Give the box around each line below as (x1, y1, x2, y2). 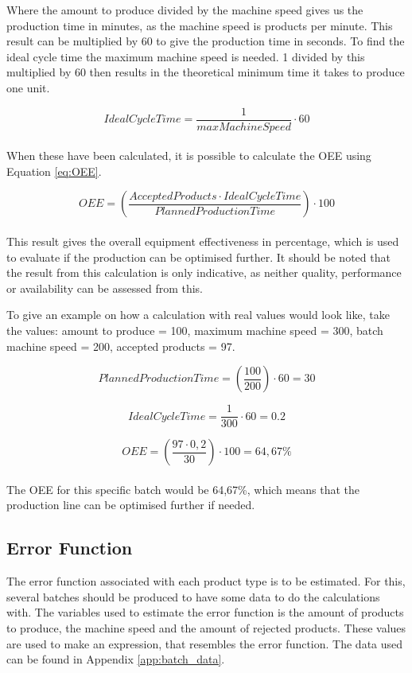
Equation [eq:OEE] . (6, 162, 102, 179)
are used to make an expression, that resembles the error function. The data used (6, 635, 403, 652)
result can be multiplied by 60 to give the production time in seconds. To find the (6, 33, 405, 49)
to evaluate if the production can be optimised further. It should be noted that (6, 248, 391, 265)
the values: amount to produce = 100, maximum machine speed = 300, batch (6, 321, 383, 338)
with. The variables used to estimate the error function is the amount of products (6, 604, 404, 620)
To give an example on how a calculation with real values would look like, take (6, 306, 390, 323)
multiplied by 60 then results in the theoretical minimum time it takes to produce (6, 64, 405, 80)
